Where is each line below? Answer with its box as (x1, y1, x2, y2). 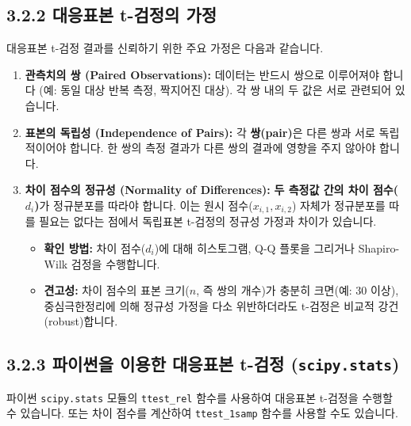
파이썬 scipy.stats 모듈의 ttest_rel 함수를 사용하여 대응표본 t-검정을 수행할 (6, 389, 393, 405)
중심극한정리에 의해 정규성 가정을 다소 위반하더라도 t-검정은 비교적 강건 (44, 297, 399, 314)
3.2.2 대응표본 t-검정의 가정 (6, 2, 217, 27)
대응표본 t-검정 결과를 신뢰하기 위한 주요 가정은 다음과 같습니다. (6, 40, 324, 56)
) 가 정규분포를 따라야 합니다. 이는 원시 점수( (34, 196, 253, 213)
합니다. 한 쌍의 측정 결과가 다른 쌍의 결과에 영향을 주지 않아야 (69, 139, 376, 156)
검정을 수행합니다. (71, 255, 160, 272)
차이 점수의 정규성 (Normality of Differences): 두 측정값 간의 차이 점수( (25, 181, 398, 198)
